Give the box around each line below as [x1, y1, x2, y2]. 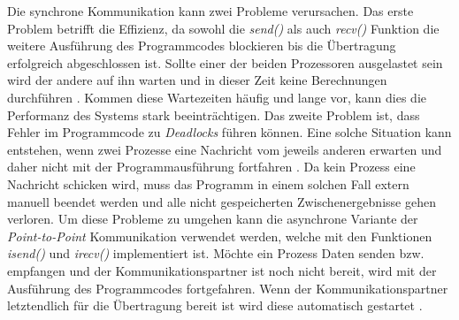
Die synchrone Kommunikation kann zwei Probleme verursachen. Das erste [7, 2, 414, 19]
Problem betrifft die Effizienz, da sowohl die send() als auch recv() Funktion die [7, 19, 440, 37]
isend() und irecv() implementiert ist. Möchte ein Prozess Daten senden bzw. [7, 244, 425, 263]
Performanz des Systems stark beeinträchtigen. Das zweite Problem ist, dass [7, 105, 420, 124]
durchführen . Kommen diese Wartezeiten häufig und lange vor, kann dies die [7, 88, 427, 106]
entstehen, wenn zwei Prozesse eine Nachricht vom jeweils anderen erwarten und [7, 140, 442, 158]
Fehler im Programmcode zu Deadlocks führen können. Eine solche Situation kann [7, 123, 452, 141]
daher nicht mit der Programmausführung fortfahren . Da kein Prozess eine [7, 157, 416, 176]
